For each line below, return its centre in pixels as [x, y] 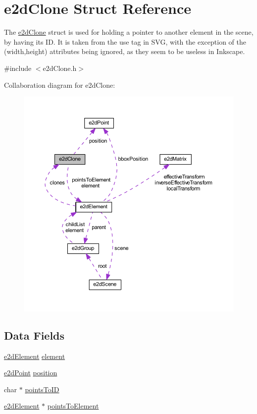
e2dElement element [35, 356]
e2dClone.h [60, 68]
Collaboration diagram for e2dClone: [60, 85]
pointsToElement [73, 406]
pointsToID [42, 389]
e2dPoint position [31, 373]
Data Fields [34, 335]
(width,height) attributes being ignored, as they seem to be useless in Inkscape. [125, 51]
